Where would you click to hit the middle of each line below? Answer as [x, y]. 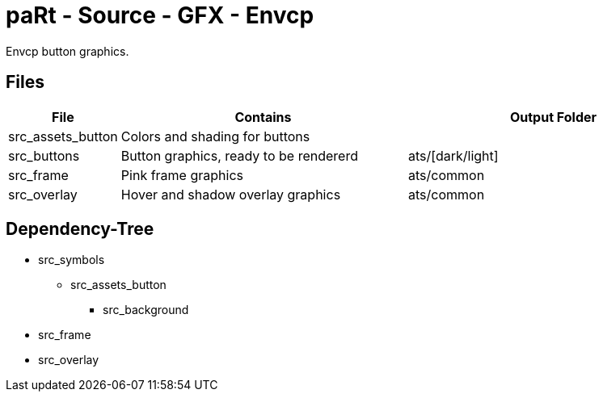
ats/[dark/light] [453, 155]
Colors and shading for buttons [215, 136]
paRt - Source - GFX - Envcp [160, 15]
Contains [263, 117]
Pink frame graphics [182, 175]
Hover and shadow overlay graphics [231, 194]
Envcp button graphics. [67, 51]
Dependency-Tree [80, 229]
